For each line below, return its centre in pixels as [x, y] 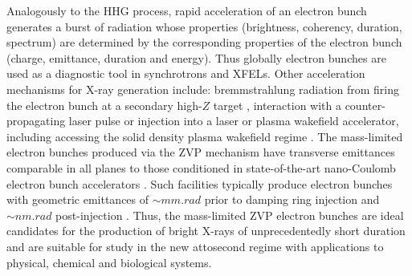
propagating [36, 121]
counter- [365, 105]
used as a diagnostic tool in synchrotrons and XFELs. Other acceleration [186, 73]
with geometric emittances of [78, 199]
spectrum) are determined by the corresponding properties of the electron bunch [204, 42]
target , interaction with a [277, 105]
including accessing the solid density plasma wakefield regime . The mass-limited [205, 136]
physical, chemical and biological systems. [109, 262]
